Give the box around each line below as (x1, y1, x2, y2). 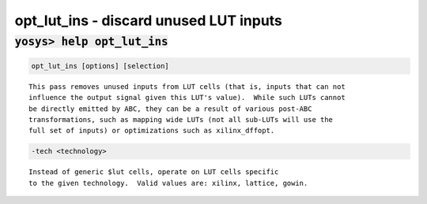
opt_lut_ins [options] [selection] (31, 61, 169, 70)
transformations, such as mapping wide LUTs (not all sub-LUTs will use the (28, 115, 334, 124)
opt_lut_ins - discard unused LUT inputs (14, 12, 282, 29)
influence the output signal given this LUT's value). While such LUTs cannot (28, 93, 346, 102)
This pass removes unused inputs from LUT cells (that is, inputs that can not (28, 82, 346, 91)
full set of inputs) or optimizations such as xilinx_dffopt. (28, 126, 275, 135)
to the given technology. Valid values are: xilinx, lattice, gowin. (28, 178, 308, 187)
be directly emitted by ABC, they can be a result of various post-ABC (28, 104, 312, 113)
